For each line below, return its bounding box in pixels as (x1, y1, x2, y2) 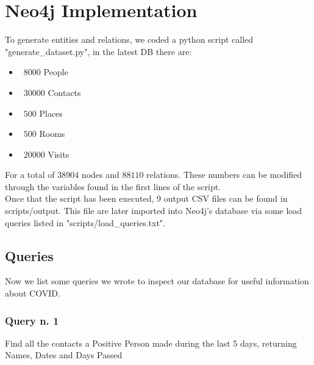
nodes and (81, 168, 120, 181)
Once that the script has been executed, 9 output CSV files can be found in (5, 192, 288, 205)
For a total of (5, 168, 55, 181)
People (43, 65, 68, 78)
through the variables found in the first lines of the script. (5, 180, 221, 193)
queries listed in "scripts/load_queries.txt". (5, 216, 165, 229)
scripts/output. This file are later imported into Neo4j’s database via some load (5, 204, 302, 217)
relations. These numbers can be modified (146, 168, 302, 181)
